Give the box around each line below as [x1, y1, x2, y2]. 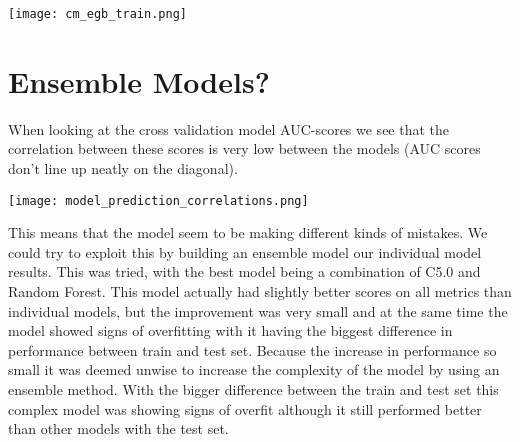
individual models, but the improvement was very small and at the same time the [8, 300, 508, 321]
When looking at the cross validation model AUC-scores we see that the [8, 118, 450, 139]
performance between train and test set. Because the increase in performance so [8, 339, 497, 360]
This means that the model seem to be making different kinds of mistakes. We [8, 222, 488, 243]
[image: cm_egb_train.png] [8, 7, 187, 21]
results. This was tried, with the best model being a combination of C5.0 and [8, 261, 481, 282]
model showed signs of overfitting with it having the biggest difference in [8, 320, 453, 341]
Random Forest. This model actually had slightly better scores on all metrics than [8, 281, 512, 301]
